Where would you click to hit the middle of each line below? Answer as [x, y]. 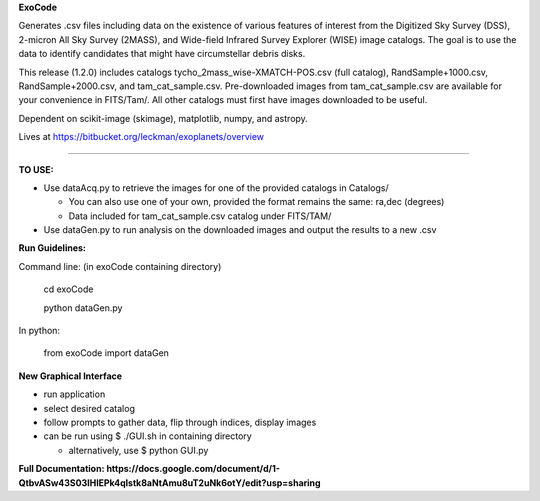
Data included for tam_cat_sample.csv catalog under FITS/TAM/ [200, 216]
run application [74, 394]
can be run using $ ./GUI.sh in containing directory [147, 436]
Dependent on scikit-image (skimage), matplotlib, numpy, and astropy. [163, 118]
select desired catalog [89, 408]
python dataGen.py [83, 307]
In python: [39, 331]
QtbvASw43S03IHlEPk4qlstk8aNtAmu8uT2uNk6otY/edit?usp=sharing [169, 482]
